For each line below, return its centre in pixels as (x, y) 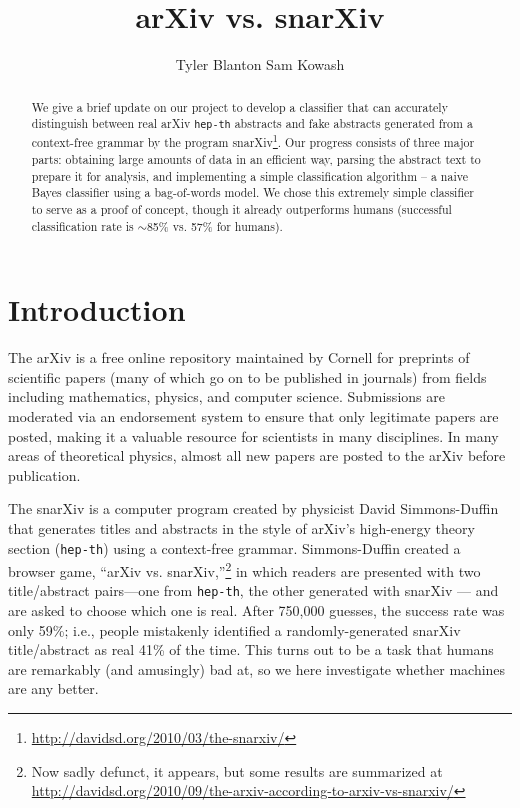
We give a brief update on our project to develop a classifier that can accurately (239, 106)
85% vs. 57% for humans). (214, 225)
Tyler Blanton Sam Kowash (260, 64)
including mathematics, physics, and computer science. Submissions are (226, 396)
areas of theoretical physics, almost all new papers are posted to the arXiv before (257, 455)
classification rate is (82, 225)
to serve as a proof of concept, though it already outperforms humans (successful (241, 208)
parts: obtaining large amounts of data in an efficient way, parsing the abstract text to (256, 158)
